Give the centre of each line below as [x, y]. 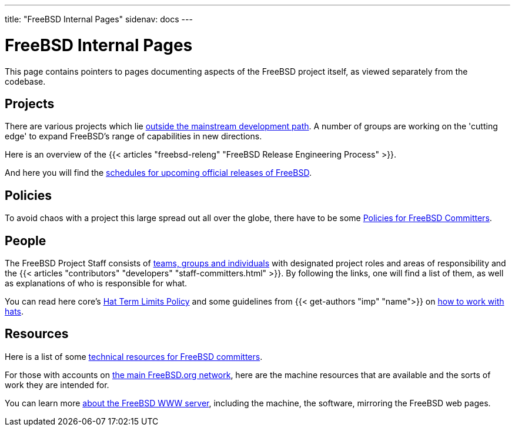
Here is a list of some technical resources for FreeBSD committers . [134, 356]
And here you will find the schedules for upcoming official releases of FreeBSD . [158, 173]
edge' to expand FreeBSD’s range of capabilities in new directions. [133, 136]
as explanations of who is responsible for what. [96, 283]
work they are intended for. [57, 385]
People [26, 240]
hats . [14, 312]
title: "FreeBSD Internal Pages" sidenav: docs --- [99, 19]
